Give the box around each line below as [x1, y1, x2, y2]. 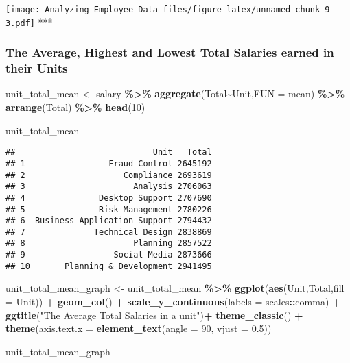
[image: [5, 5, 40, 14]
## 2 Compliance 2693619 [5, 170, 212, 180]
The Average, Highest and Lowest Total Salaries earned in [5, 44, 334, 61]
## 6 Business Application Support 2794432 [5, 216, 212, 226]
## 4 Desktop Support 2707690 [5, 192, 212, 203]
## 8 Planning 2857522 [5, 238, 212, 249]
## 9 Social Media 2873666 [5, 250, 212, 260]
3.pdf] [5, 18, 35, 28]
